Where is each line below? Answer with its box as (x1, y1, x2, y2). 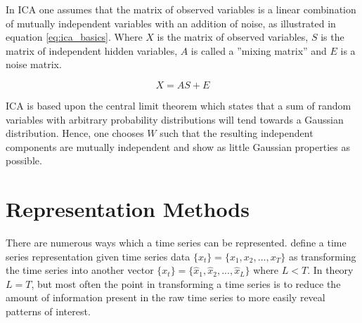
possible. (6, 153, 42, 168)
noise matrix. (6, 57, 62, 72)
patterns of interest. (6, 304, 91, 319)
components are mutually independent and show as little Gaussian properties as (6, 139, 350, 154)
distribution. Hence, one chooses (6, 126, 144, 140)
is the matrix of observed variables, (157, 29, 309, 44)
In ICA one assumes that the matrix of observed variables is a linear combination (6, 2, 356, 16)
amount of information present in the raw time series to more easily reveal (6, 290, 325, 305)
